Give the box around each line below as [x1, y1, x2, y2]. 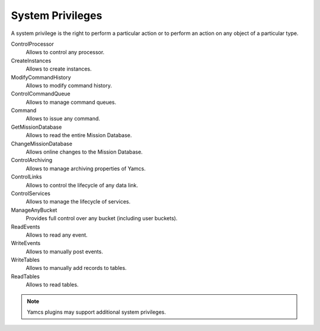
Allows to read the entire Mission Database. [25, 132, 132, 139]
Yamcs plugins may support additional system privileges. [27, 308, 166, 316]
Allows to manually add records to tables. [25, 265, 127, 272]
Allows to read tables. [25, 281, 79, 288]
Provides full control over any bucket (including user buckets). [25, 215, 178, 222]
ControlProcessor [11, 40, 55, 47]
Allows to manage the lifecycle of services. [25, 198, 130, 205]
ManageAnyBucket [11, 206, 57, 214]
